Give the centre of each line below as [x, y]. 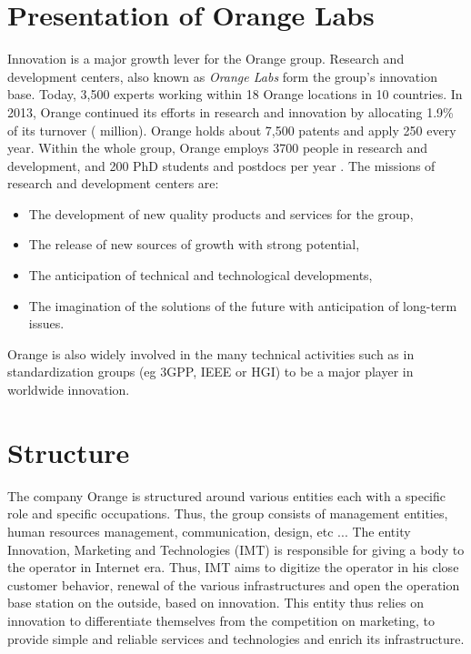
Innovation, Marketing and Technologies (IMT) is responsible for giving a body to [236, 549]
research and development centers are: [113, 183]
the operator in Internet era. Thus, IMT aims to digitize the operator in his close [233, 567]
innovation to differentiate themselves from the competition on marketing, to [221, 620]
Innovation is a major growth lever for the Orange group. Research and [206, 59]
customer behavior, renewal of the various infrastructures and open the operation [234, 584]
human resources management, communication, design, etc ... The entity [209, 531]
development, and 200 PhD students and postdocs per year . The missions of [221, 165]
